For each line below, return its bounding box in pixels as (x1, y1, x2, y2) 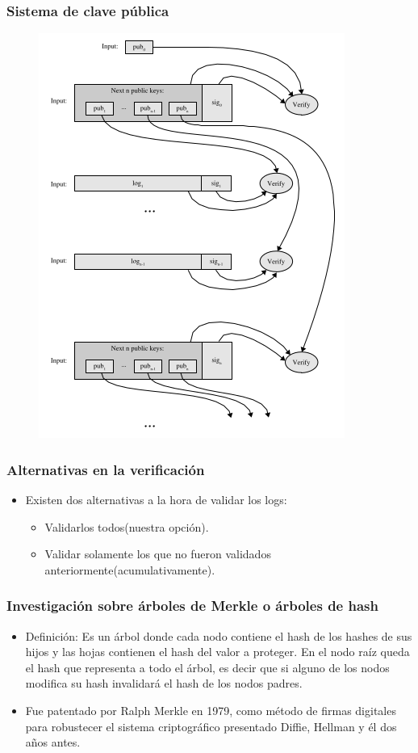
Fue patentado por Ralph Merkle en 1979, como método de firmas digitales (25, 702, 396, 718)
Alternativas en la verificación (6, 459, 205, 479)
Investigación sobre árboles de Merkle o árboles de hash (6, 595, 378, 616)
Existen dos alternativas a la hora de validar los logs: (25, 491, 287, 508)
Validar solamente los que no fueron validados (44, 545, 271, 562)
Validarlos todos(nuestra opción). (44, 518, 209, 535)
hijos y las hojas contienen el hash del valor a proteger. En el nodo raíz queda (25, 643, 410, 660)
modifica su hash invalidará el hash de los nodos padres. (25, 675, 303, 692)
